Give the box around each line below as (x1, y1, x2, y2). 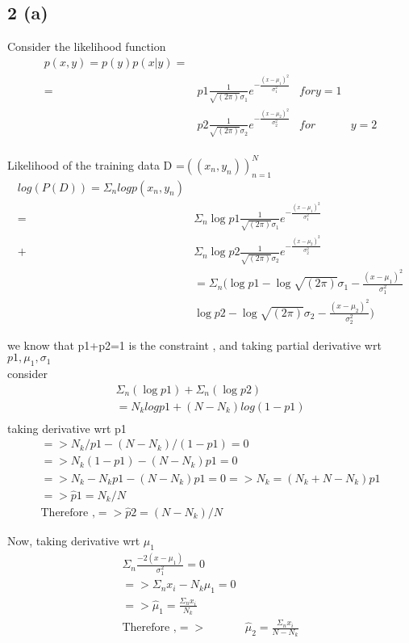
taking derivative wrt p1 (7, 419, 127, 436)
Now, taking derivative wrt (7, 532, 140, 549)
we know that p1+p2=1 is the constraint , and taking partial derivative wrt (7, 336, 382, 353)
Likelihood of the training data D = (7, 156, 185, 173)
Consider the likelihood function (7, 38, 166, 55)
